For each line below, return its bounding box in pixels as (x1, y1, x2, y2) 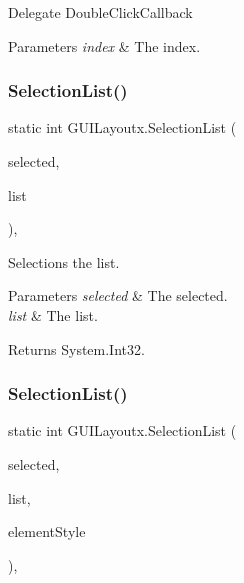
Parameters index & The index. (8, 35, 201, 56)
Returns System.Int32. (8, 338, 145, 359)
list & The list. (8, 304, 98, 325)
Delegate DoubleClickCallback (8, 2, 193, 22)
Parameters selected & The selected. (8, 285, 228, 306)
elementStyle (8, 521, 86, 542)
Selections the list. (8, 251, 120, 272)
